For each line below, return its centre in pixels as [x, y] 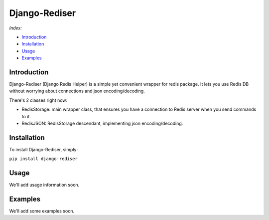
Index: [16, 28]
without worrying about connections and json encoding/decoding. [77, 91]
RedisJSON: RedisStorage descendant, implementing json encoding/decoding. [102, 123]
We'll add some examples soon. [42, 211]
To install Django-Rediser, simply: [44, 149]
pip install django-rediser [44, 159]
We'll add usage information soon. [44, 185]
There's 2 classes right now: [38, 100]
